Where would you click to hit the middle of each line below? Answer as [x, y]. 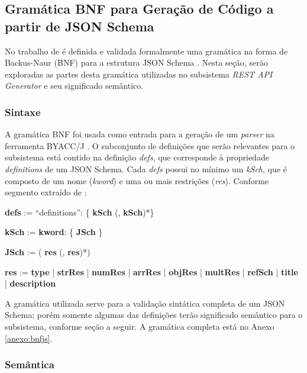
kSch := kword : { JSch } [54, 232]
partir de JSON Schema [80, 26]
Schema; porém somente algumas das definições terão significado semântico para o [154, 315]
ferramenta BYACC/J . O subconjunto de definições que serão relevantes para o [150, 145]
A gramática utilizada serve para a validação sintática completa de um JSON [145, 303]
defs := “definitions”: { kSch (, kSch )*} [80, 212]
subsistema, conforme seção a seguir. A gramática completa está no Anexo [140, 326]
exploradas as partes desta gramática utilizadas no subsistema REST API [139, 74]
